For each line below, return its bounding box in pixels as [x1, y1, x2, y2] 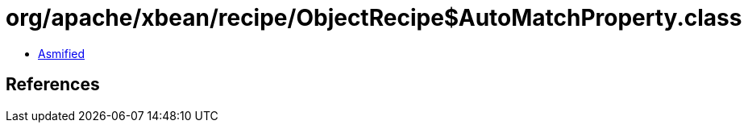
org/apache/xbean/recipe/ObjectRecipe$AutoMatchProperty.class [6, 4, 742, 31]
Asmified [38, 46, 85, 60]
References [6, 74, 100, 95]
